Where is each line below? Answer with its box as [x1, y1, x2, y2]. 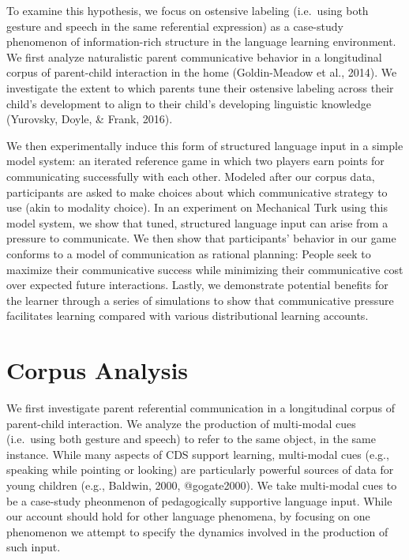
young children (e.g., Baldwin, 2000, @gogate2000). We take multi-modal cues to [6, 476, 397, 493]
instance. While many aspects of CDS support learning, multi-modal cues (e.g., [6, 445, 389, 462]
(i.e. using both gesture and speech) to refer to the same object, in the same [6, 430, 376, 447]
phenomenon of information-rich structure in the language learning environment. [6, 33, 396, 50]
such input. [6, 539, 61, 555]
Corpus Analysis [6, 354, 189, 386]
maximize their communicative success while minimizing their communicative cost [6, 261, 403, 277]
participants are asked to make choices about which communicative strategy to [6, 183, 388, 200]
